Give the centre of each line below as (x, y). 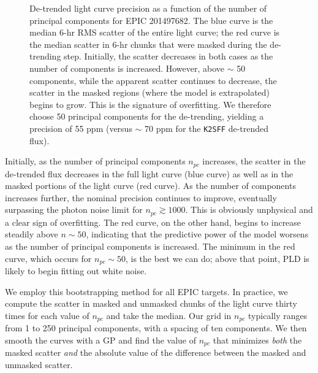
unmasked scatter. (39, 364)
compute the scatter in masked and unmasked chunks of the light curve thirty (151, 303)
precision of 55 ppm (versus (81, 128)
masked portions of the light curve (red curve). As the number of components (150, 186)
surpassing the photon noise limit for (74, 210)
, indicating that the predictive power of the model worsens (197, 234)
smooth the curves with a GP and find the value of (100, 340)
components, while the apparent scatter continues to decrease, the (153, 80)
